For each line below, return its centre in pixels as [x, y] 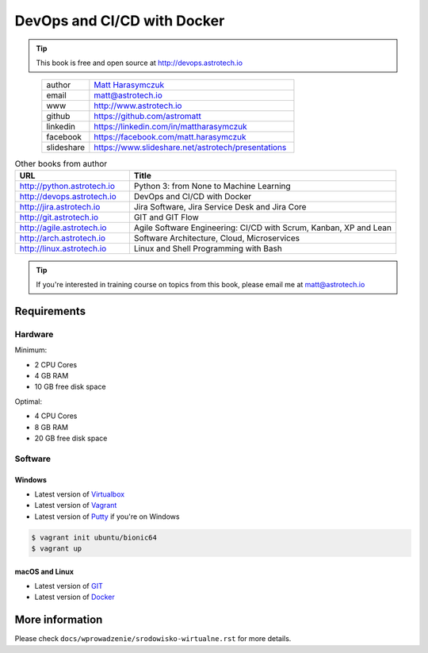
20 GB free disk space [71, 438]
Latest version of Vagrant [76, 505]
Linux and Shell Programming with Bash [208, 248]
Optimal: [29, 401]
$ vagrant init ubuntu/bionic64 [94, 537]
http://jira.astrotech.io [60, 206]
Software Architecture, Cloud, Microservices [217, 238]
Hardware [34, 334]
